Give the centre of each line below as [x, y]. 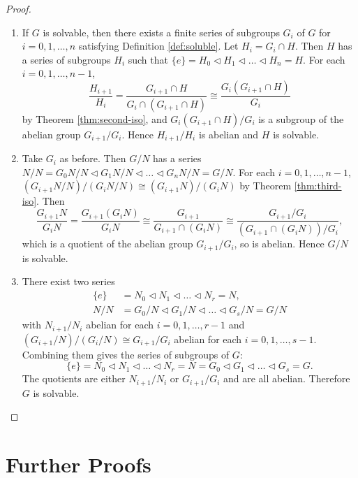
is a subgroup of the [301, 118]
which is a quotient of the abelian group [107, 244]
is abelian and [229, 134]
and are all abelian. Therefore [287, 378]
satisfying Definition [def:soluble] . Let [158, 46]
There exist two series [68, 281]
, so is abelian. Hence [279, 244]
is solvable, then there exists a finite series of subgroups [161, 32]
